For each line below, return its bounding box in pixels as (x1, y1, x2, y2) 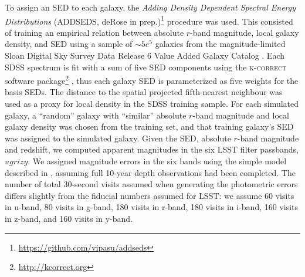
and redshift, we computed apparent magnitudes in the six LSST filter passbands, (5, 143, 299, 156)
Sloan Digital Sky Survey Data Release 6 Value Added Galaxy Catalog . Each (5, 49, 285, 62)
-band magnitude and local (192, 109, 289, 121)
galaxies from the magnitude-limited (155, 38, 286, 50)
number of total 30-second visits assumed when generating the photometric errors (5, 178, 298, 190)
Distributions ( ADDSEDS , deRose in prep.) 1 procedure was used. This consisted (5, 13, 293, 27)
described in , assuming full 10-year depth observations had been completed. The (5, 166, 296, 178)
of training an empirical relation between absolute (5, 26, 184, 38)
